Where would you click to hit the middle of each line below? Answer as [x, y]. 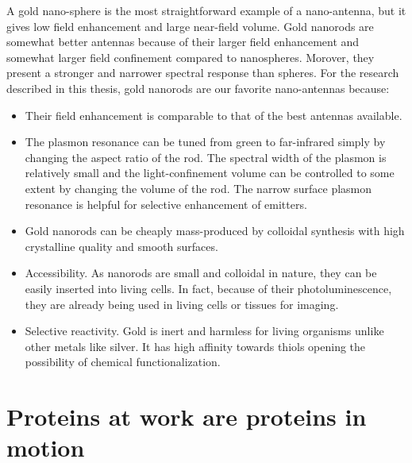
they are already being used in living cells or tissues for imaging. [182, 304]
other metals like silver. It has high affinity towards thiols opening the [195, 346]
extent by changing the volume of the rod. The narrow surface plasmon [198, 188]
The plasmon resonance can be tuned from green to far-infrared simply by [205, 142]
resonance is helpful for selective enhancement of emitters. [166, 204]
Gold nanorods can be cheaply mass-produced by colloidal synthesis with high [215, 231]
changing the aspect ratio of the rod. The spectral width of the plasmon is [206, 157]
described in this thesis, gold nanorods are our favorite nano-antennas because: [198, 88]
